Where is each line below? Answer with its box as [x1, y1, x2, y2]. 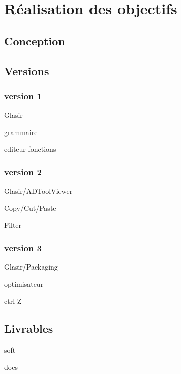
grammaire [4, 126, 38, 137]
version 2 [4, 165, 42, 178]
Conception [4, 33, 65, 48]
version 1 [4, 89, 42, 102]
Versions [4, 63, 49, 78]
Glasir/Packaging [4, 261, 58, 272]
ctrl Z [4, 296, 22, 306]
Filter [4, 220, 22, 230]
